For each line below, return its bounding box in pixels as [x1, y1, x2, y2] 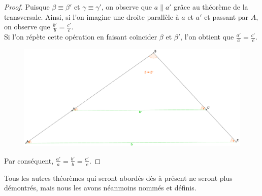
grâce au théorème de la [174, 2, 248, 12]
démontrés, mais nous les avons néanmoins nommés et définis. [4, 182, 196, 193]
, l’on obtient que [180, 31, 234, 42]
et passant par [204, 11, 249, 22]
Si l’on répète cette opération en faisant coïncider [4, 31, 157, 42]
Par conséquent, [4, 155, 54, 166]
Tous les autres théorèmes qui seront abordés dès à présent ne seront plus [4, 172, 233, 183]
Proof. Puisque [4, 2, 50, 12]
